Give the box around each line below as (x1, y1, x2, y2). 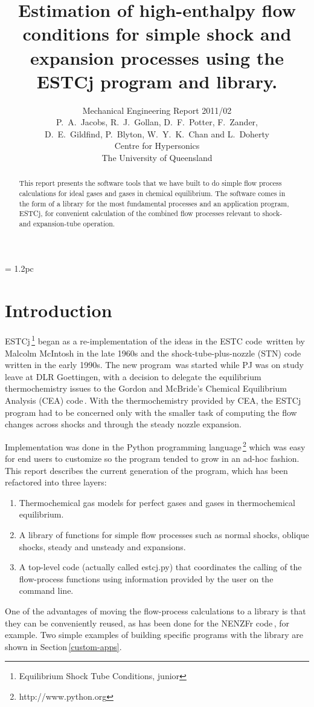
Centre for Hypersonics (114, 139, 200, 152)
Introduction (5, 297, 112, 322)
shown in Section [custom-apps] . (5, 640, 122, 653)
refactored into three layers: (5, 476, 107, 488)
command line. (19, 584, 74, 597)
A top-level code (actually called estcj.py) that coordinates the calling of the (19, 561, 302, 573)
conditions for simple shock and (22, 21, 292, 46)
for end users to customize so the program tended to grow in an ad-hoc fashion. (5, 452, 300, 465)
